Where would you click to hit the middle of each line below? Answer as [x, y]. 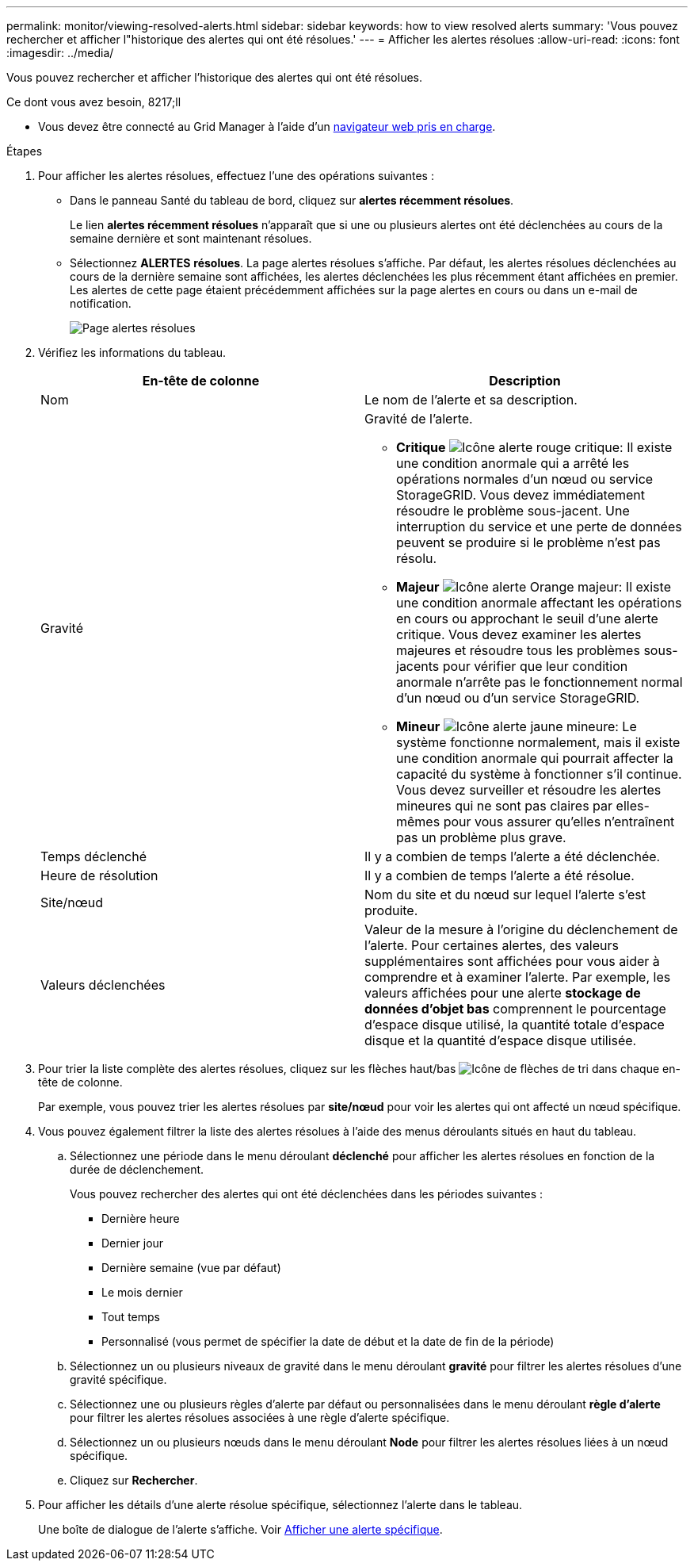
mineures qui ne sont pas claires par [505, 806]
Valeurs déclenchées [103, 985]
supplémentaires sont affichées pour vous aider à [512, 961]
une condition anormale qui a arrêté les [513, 463]
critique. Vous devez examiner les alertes [519, 634]
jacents [418, 666]
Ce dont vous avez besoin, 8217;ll [94, 102]
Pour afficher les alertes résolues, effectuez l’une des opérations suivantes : [236, 176]
